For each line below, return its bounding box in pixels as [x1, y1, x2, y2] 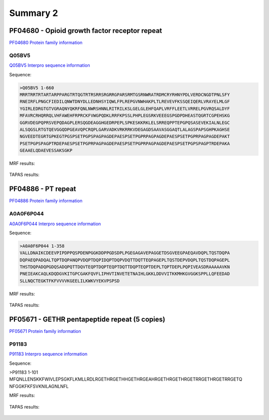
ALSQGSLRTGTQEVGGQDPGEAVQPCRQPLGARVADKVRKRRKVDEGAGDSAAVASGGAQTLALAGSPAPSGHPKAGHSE [19, 127, 230, 132]
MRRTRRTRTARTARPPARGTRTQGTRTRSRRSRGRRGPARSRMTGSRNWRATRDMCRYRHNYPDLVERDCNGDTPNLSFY [19, 92, 230, 97]
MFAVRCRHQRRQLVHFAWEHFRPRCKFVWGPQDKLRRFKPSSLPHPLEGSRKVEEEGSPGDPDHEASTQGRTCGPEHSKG [19, 113, 230, 119]
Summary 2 [9, 7, 58, 18]
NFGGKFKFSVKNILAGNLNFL [9, 383, 69, 389]
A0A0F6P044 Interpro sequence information [9, 221, 101, 227]
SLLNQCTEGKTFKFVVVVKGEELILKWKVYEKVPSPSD [19, 278, 120, 283]
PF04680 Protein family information [9, 40, 83, 46]
